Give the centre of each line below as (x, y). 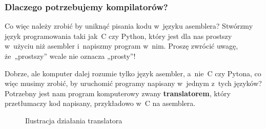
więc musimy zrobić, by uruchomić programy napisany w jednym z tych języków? (133, 83)
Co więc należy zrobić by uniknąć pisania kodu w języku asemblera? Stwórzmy (129, 26)
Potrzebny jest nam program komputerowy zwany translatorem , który (118, 93)
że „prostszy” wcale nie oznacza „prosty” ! (70, 56)
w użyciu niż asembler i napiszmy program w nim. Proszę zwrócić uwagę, (121, 46)
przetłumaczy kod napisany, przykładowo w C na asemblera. (100, 103)
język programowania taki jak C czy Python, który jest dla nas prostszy (118, 36)
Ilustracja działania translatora (74, 120)
